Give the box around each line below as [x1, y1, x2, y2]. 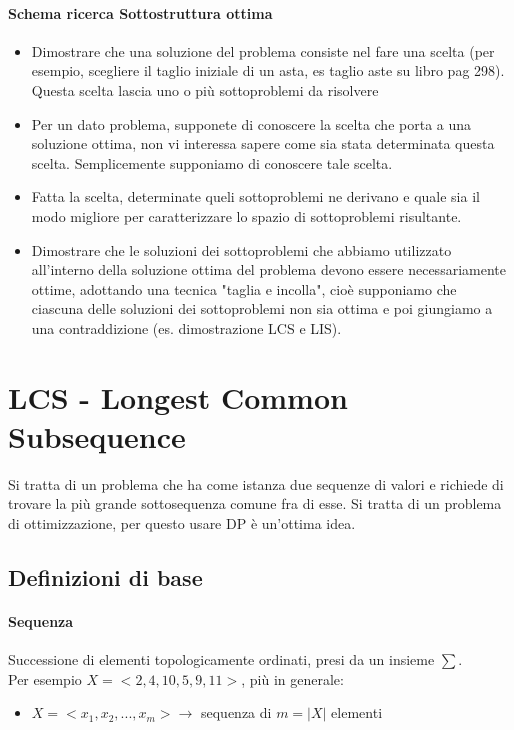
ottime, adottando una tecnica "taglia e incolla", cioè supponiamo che [31, 278, 457, 299]
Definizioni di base [8, 562, 203, 592]
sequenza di [200, 702, 272, 723]
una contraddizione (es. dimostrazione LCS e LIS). [31, 317, 342, 338]
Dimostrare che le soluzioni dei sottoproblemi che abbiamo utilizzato [31, 239, 452, 260]
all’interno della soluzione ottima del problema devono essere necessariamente [31, 259, 506, 280]
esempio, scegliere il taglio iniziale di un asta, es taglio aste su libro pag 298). [31, 60, 505, 81]
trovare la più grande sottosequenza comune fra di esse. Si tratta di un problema [8, 493, 502, 514]
